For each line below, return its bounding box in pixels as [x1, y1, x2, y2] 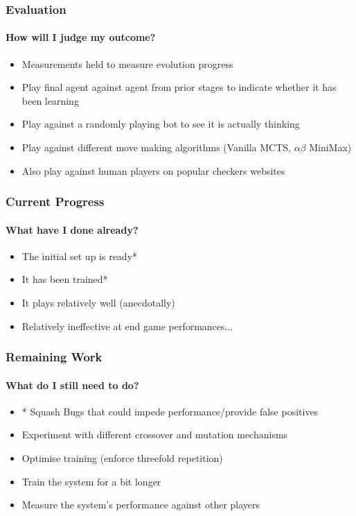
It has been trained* [21, 272, 108, 286]
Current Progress [6, 193, 105, 210]
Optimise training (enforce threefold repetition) [21, 451, 223, 465]
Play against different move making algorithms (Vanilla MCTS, [21, 140, 291, 155]
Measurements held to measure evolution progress [21, 56, 233, 71]
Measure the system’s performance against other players [21, 497, 260, 512]
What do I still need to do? [6, 377, 139, 392]
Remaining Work [6, 348, 103, 365]
